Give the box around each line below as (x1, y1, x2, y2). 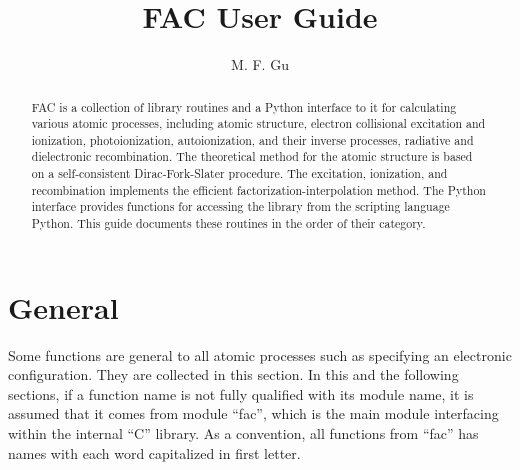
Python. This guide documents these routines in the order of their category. (31, 215, 426, 232)
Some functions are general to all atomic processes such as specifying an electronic (8, 344, 512, 365)
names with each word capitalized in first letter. (8, 442, 301, 463)
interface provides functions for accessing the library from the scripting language (31, 198, 450, 215)
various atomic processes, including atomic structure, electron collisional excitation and (31, 115, 486, 132)
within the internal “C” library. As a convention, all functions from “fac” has (8, 423, 479, 444)
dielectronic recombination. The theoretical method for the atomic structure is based (31, 148, 473, 165)
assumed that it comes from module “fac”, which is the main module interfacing (8, 403, 499, 424)
